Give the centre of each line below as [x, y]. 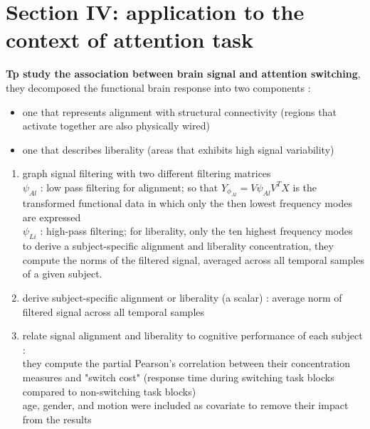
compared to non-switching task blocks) [109, 391]
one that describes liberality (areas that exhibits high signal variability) [178, 149]
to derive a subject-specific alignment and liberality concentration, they [178, 246]
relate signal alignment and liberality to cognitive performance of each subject [192, 335]
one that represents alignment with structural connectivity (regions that [179, 111]
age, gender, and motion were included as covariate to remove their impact [185, 405]
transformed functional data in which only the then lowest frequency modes [187, 203]
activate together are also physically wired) [116, 126]
